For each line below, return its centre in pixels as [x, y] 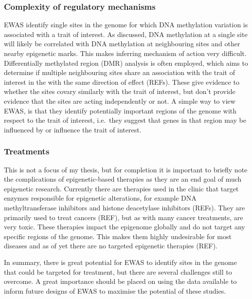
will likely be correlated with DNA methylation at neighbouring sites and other [122, 44]
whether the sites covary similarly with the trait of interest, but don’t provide [120, 91]
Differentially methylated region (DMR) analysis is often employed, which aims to [126, 63]
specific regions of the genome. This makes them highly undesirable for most [118, 236]
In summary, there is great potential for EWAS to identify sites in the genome [120, 262]
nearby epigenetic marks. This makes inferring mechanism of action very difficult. [125, 53]
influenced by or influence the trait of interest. [73, 129]
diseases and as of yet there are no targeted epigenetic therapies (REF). [111, 246]
